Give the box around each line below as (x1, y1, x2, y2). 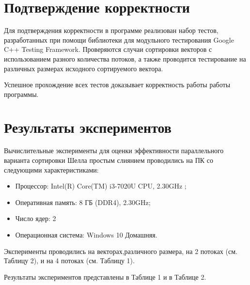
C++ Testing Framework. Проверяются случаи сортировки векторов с (4, 44, 212, 54)
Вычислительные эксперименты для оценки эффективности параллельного (4, 145, 224, 156)
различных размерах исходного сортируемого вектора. (4, 63, 163, 73)
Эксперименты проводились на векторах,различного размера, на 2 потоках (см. (4, 246, 237, 256)
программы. (4, 89, 39, 99)
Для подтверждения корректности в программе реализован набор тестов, (4, 25, 219, 35)
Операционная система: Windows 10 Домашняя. (15, 229, 157, 239)
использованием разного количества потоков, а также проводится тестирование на (4, 53, 246, 63)
